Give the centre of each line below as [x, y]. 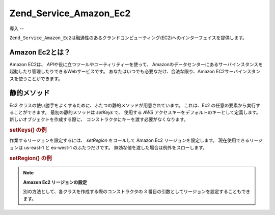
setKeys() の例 [28, 130]
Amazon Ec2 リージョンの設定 [55, 182]
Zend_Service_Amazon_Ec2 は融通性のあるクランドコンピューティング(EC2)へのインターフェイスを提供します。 [128, 38]
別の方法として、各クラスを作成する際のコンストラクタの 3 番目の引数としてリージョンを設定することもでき [137, 192]
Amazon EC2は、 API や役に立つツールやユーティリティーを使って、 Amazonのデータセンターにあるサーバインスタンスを [136, 64]
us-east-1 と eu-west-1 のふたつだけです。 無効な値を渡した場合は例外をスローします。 [115, 147]
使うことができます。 [40, 78]
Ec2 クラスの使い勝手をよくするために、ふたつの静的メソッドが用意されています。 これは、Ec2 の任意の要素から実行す [135, 105]
